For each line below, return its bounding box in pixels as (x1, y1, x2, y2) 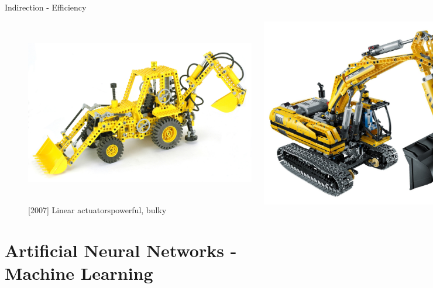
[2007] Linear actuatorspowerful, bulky (28, 203, 167, 216)
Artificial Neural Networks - (5, 238, 237, 262)
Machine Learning (5, 261, 153, 284)
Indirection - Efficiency (5, 1, 87, 13)
